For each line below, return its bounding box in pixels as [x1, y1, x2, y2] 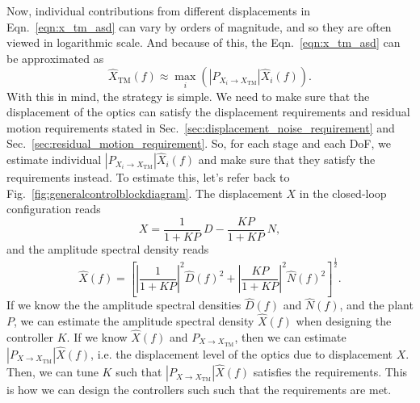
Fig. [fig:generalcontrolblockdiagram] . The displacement [6, 184, 283, 201]
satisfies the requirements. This [253, 363, 408, 380]
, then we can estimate [234, 328, 346, 345]
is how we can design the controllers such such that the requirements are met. [6, 381, 392, 398]
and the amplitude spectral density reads [6, 241, 209, 258]
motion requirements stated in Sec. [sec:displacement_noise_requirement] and [6, 119, 395, 136]
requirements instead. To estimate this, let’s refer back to [6, 169, 290, 186]
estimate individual [6, 151, 102, 168]
